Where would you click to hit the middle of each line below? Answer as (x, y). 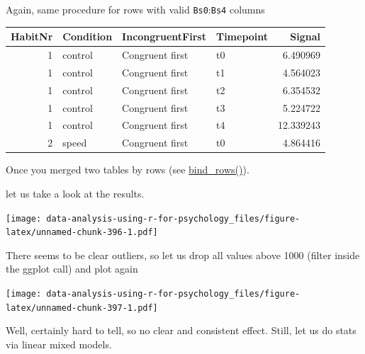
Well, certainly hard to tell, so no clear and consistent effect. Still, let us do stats (181, 330)
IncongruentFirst (164, 36)
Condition (88, 36)
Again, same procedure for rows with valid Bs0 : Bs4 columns (135, 9)
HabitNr (32, 36)
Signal (305, 36)
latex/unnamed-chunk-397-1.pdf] (82, 308)
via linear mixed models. (59, 344)
